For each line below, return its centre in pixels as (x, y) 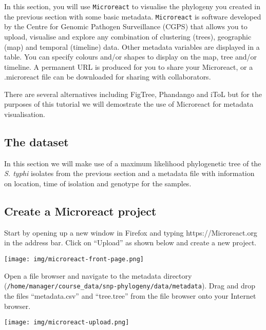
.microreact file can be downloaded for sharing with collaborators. (108, 77)
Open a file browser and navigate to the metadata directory (98, 275)
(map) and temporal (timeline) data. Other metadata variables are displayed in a (132, 46)
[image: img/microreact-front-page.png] (74, 259)
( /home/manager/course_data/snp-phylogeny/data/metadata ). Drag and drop (130, 286)
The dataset (36, 142)
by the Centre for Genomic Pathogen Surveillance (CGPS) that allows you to (126, 26)
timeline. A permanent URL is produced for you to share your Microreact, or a (129, 66)
